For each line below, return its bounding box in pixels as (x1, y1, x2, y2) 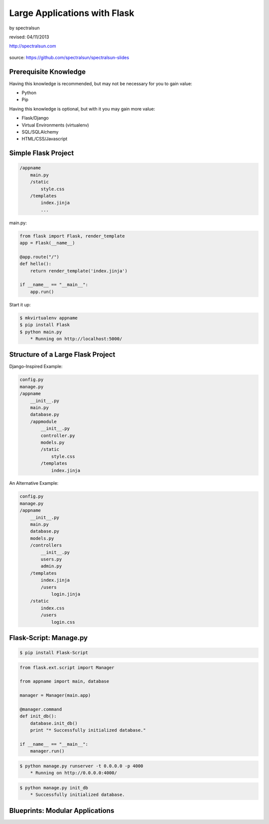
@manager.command (19, 706, 62, 712)
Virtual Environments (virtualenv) (21, 122, 89, 128)
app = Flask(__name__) (19, 240, 75, 246)
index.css (40, 605, 65, 611)
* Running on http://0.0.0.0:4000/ (30, 770, 117, 776)
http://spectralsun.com (9, 43, 56, 49)
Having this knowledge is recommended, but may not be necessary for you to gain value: (9, 80, 193, 87)
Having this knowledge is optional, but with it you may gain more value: (9, 106, 155, 112)
